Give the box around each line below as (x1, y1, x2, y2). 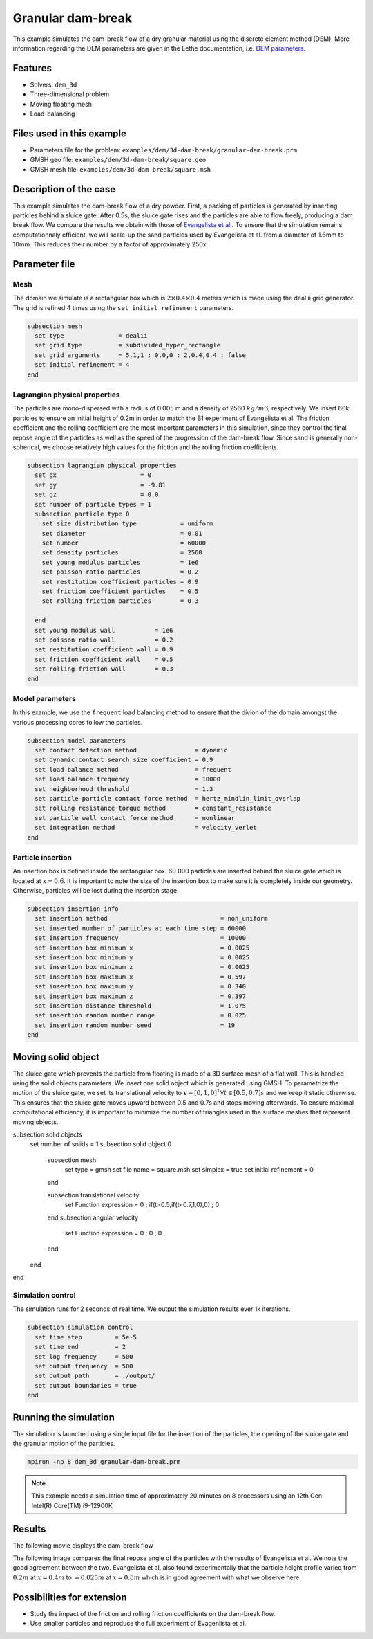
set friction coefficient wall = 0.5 (35, 655, 173, 663)
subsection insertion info (27, 905, 119, 913)
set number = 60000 (41, 539, 207, 547)
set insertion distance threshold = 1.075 (35, 1002, 247, 1010)
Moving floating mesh (30, 100, 93, 108)
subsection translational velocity (47, 1190, 140, 1199)
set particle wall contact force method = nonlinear (35, 814, 236, 822)
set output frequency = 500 (35, 1362, 134, 1370)
